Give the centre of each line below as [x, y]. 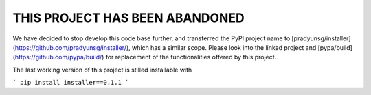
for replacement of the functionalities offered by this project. [191, 57]
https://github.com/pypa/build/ [58, 57]
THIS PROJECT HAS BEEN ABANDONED [128, 18]
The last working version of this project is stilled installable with [102, 70]
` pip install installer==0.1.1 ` [71, 83]
